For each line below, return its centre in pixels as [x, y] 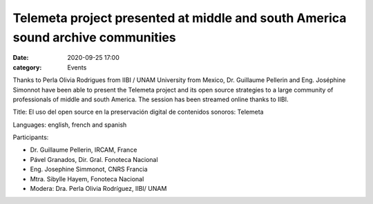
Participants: [31, 137]
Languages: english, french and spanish [70, 125]
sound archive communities [94, 37]
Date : [21, 58]
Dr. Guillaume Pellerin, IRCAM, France [84, 150]
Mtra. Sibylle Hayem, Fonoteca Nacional [87, 178]
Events [77, 67]
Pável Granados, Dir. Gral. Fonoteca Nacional [94, 159]
